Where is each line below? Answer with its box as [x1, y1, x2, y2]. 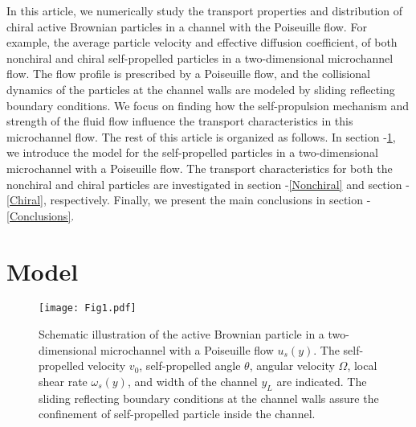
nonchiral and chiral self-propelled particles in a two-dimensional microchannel [6, 49, 394, 66]
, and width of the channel [127, 372, 258, 389]
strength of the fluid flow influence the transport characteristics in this [6, 113, 353, 129]
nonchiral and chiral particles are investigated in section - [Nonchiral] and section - [6, 175, 410, 192]
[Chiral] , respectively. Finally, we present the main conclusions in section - [6, 191, 371, 208]
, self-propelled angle [139, 357, 241, 374]
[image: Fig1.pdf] [39, 302, 137, 314]
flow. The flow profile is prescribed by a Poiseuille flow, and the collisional [6, 65, 370, 82]
